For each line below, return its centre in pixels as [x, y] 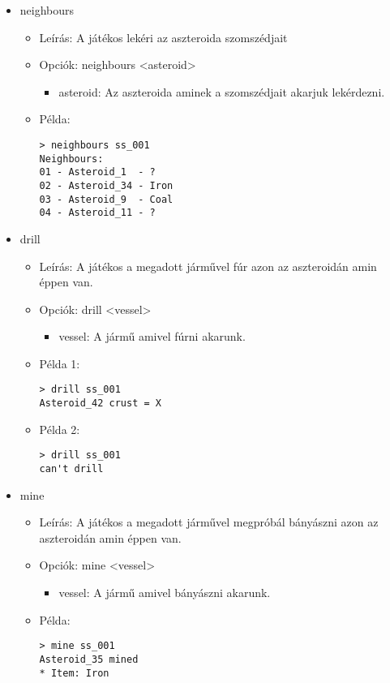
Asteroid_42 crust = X [100, 404]
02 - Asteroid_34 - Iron [106, 185]
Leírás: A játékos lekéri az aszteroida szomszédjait [163, 37]
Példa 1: [60, 363]
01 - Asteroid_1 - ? [97, 172]
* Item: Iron [74, 673]
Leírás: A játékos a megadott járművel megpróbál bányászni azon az [209, 522]
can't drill [71, 469]
